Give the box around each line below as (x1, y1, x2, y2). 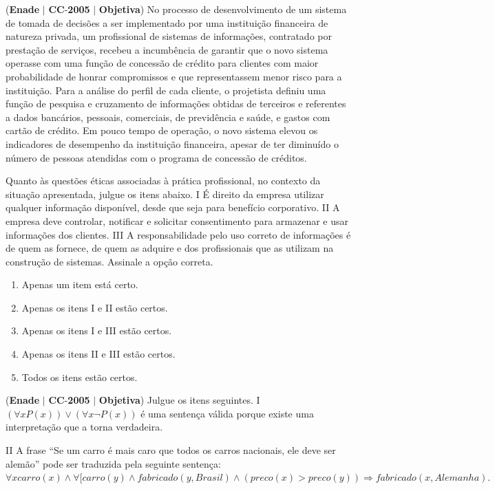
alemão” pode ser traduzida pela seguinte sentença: (6, 456, 221, 470)
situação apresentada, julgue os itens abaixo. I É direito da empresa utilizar (6, 186, 324, 201)
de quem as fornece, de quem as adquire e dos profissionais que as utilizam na (6, 241, 334, 255)
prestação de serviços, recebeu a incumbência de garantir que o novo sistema (6, 42, 328, 56)
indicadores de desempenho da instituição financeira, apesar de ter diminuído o (6, 136, 339, 151)
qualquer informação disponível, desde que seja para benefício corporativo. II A (6, 200, 340, 215)
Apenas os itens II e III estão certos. (21, 347, 176, 361)
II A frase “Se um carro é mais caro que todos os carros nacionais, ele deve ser (6, 443, 336, 457)
